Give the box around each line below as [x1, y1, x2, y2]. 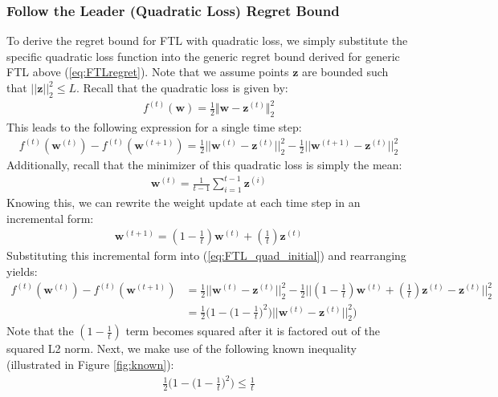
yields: [6, 262, 38, 279]
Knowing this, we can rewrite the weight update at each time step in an [6, 194, 361, 211]
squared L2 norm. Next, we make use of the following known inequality [6, 340, 357, 357]
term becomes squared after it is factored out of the [125, 322, 380, 339]
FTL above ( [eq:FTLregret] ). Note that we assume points [6, 63, 289, 80]
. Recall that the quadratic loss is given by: [76, 79, 288, 95]
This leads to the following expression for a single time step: [6, 119, 302, 136]
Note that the [6, 322, 74, 339]
